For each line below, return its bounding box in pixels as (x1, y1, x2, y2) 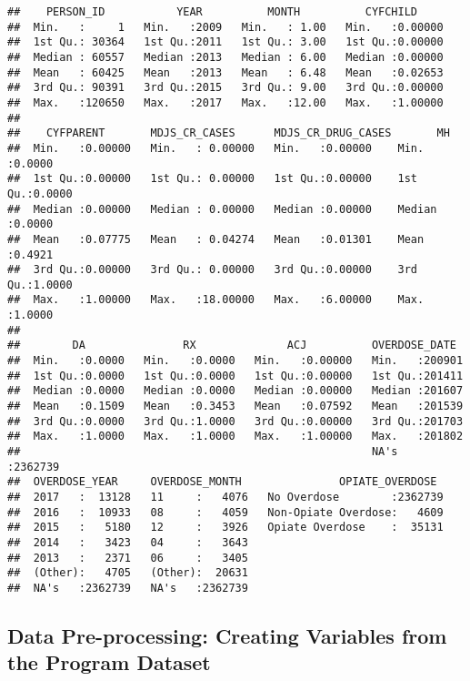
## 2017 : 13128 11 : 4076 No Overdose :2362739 (7, 491, 444, 503)
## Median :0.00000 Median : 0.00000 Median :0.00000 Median (7, 202, 437, 216)
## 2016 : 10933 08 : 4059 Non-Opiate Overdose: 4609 (7, 505, 444, 519)
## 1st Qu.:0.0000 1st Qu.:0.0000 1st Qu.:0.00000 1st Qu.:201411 (7, 369, 464, 382)
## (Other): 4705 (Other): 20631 (7, 566, 248, 580)
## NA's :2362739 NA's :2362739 (7, 581, 248, 595)
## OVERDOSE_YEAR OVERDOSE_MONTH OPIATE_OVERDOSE (7, 475, 437, 489)
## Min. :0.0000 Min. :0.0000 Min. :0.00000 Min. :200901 (7, 354, 464, 368)
